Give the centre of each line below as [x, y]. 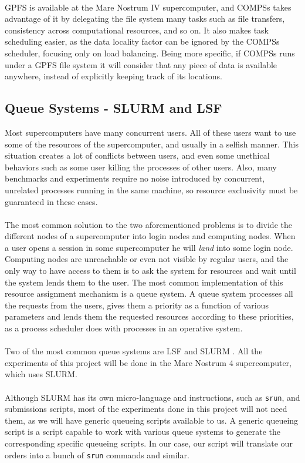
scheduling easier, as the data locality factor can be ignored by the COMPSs [142, 41]
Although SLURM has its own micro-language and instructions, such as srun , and [152, 397]
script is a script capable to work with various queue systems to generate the [143, 432]
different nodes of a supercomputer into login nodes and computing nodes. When [150, 236]
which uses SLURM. [41, 374]
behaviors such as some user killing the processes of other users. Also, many [141, 167]
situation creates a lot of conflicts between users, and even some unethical [137, 155]
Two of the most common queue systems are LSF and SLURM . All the [134, 351]
